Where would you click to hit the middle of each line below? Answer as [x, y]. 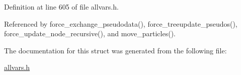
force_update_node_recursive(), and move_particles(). [90, 33]
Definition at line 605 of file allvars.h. [61, 7]
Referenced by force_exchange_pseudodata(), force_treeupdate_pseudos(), [121, 23]
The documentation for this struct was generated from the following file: [115, 50]
